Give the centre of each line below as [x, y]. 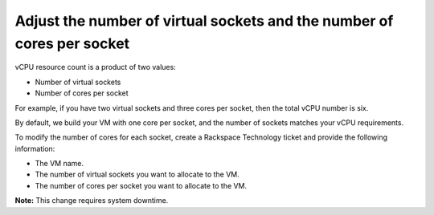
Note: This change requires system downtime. [92, 201]
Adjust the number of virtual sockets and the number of [204, 21]
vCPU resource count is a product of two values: [95, 67]
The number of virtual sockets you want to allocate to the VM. [137, 174]
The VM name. [59, 164]
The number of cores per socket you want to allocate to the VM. [141, 185]
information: [35, 148]
